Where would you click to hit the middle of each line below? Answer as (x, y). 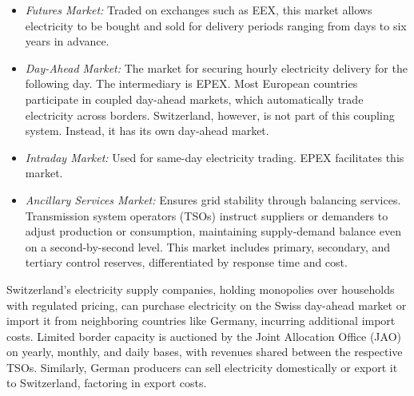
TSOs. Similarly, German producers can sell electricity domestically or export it (202, 367)
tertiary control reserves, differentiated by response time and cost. (186, 262)
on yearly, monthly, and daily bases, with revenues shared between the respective (205, 352)
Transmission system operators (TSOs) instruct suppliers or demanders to (207, 215)
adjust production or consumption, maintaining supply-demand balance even (213, 231)
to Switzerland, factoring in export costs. (107, 383)
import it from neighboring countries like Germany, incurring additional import (201, 321)
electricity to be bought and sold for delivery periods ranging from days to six (216, 25)
